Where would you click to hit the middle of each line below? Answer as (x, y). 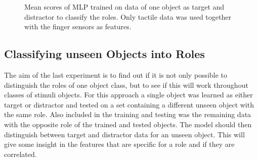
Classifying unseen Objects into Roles (104, 54)
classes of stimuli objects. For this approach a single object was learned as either (128, 95)
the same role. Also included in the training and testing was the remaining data (128, 114)
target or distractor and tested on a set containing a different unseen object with (129, 104)
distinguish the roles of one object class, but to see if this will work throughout (126, 85)
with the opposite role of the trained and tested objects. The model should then (128, 124)
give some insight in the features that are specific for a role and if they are (119, 144)
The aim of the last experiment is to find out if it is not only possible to (116, 74)
